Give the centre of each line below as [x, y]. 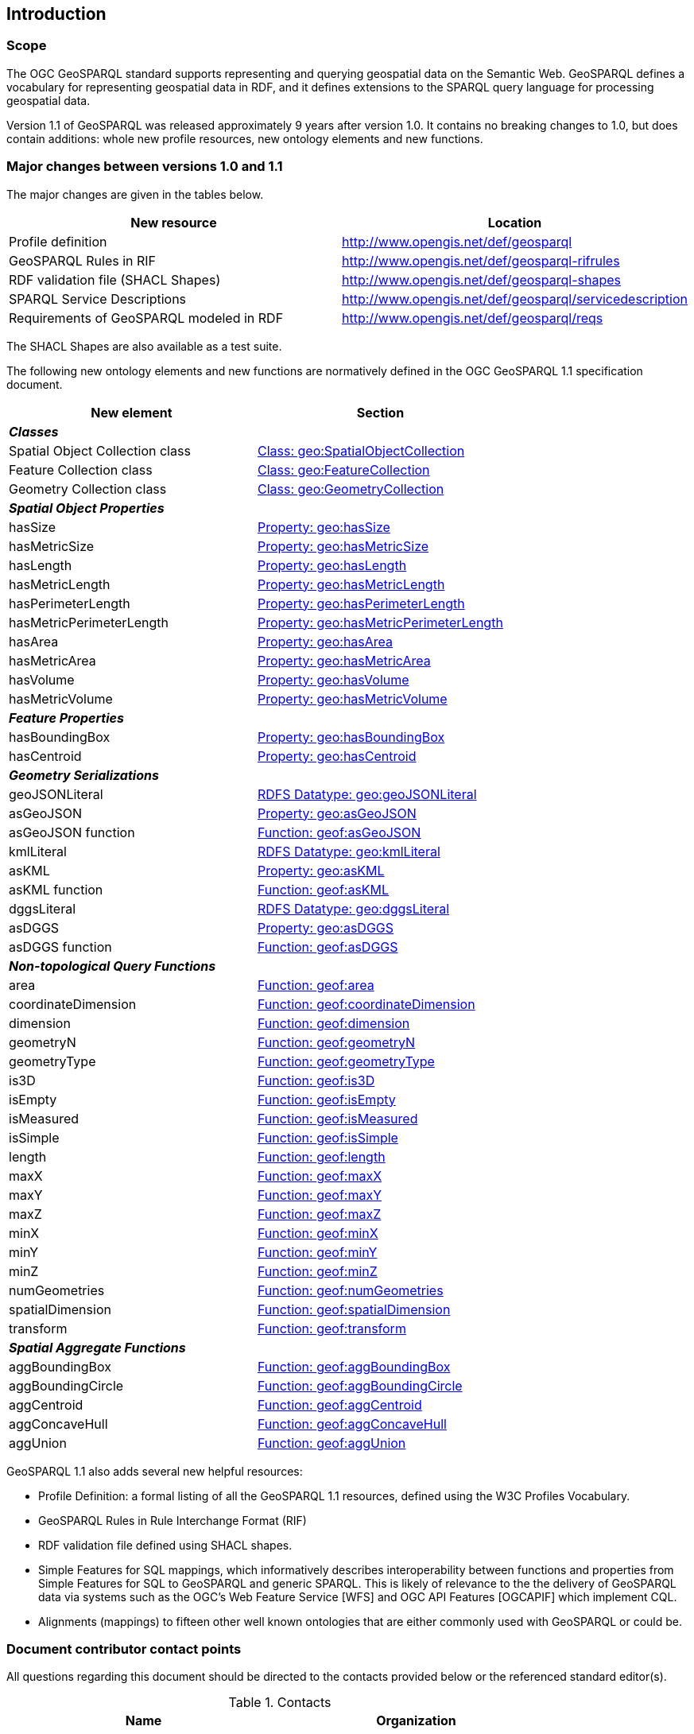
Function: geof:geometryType [346, 1061]
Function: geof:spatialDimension [354, 1309]
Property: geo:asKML [321, 870]
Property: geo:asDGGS [326, 927]
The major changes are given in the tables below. [135, 194]
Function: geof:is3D [316, 1080]
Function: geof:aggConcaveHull [352, 1424]
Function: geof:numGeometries [350, 1290]
